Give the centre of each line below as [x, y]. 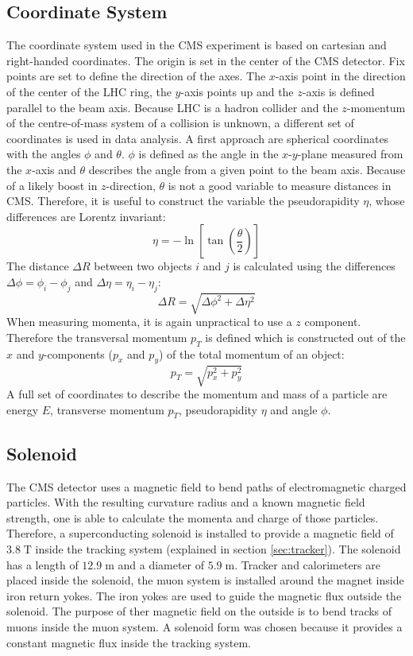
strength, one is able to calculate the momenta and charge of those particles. [193, 517]
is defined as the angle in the [208, 154]
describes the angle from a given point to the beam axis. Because [247, 169]
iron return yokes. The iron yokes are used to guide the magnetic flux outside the [204, 595]
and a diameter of [161, 564]
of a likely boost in [52, 185]
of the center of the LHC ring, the [89, 91]
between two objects [143, 266]
